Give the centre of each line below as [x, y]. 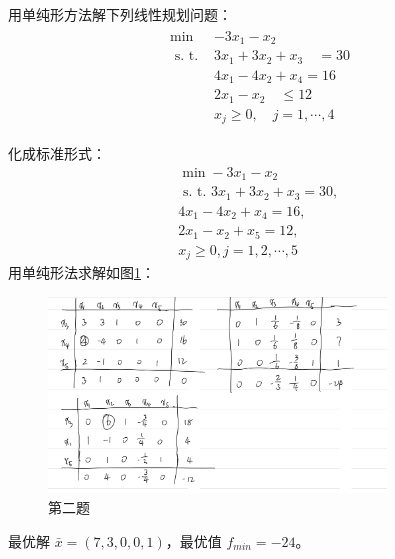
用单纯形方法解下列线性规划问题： [120, 14]
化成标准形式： [57, 153]
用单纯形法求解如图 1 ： [81, 272]
